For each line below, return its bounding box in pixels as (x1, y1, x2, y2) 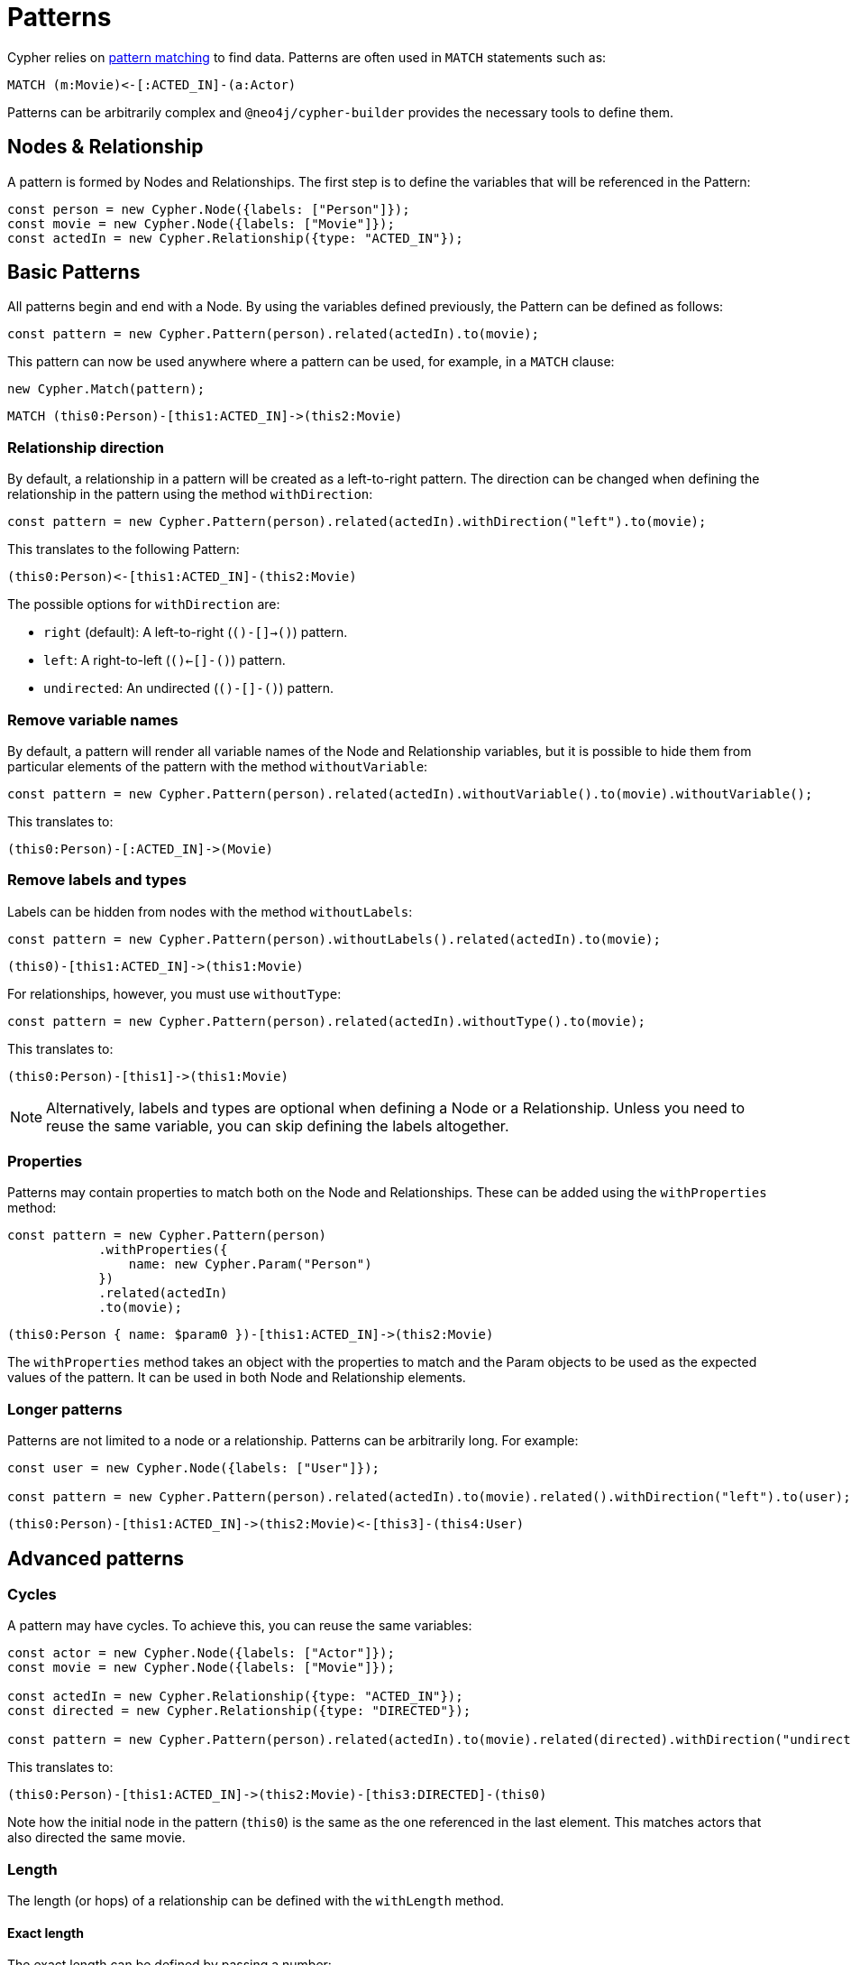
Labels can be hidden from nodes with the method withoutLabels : (7, 903, 413, 919)
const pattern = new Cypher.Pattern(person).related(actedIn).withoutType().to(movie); (7, 1013, 646, 1029)
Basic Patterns (7, 261, 141, 284)
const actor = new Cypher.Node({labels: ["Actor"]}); (7, 1646, 395, 1661)
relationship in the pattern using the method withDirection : (7, 486, 373, 503)
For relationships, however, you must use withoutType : (7, 985, 342, 1001)
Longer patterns (7, 1399, 123, 1418)
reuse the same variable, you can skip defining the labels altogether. (46, 1116, 509, 1135)
